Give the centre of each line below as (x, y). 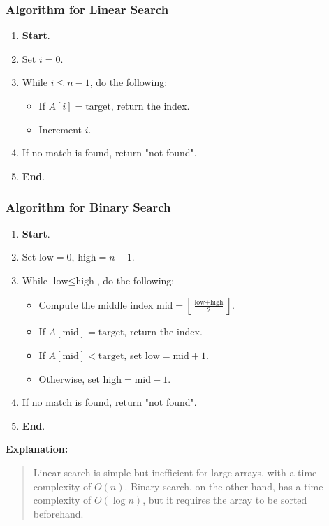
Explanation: (37, 449)
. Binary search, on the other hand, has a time (224, 486)
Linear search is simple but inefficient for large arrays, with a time (175, 472)
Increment (60, 129)
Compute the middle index (96, 304)
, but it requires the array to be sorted (225, 500)
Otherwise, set (69, 378)
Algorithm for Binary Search (88, 207)
